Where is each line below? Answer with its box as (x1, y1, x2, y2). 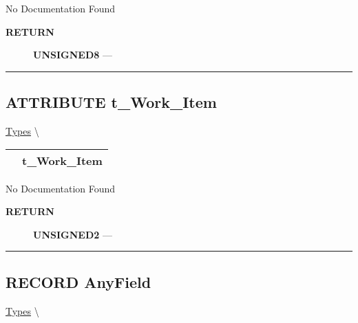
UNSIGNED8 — (33, 47, 112, 62)
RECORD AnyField (6, 271, 151, 292)
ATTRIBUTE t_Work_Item (6, 91, 217, 113)
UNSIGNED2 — (33, 227, 112, 241)
